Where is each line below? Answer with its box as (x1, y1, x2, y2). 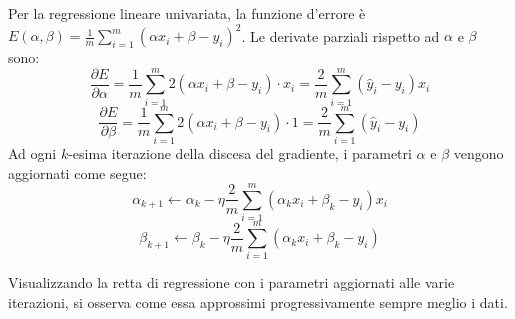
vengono (453, 142, 504, 163)
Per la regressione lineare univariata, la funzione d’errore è (8, 3, 366, 23)
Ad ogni (8, 142, 57, 163)
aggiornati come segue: (8, 162, 147, 183)
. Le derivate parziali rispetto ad (241, 25, 440, 46)
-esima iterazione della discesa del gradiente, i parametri (68, 142, 412, 163)
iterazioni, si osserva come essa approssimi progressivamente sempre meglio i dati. (8, 291, 508, 312)
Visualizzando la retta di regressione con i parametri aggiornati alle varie (8, 272, 455, 293)
